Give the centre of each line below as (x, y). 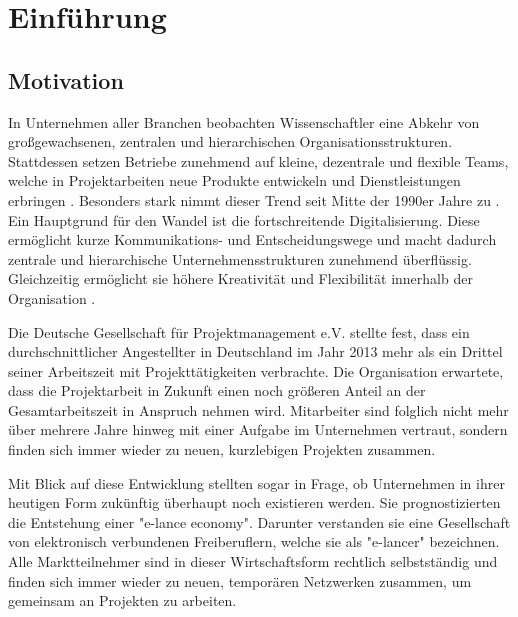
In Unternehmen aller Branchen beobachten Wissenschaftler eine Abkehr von (244, 121)
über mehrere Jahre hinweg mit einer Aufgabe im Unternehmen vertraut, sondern (258, 429)
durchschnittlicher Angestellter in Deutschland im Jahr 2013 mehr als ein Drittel (255, 351)
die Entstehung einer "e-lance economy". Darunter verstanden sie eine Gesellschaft (259, 521)
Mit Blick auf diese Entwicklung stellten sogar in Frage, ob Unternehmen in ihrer (256, 482)
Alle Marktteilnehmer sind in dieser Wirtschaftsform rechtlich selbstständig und (253, 561)
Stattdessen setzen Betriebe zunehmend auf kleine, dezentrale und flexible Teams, (258, 160)
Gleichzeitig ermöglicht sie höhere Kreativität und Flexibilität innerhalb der (240, 278)
